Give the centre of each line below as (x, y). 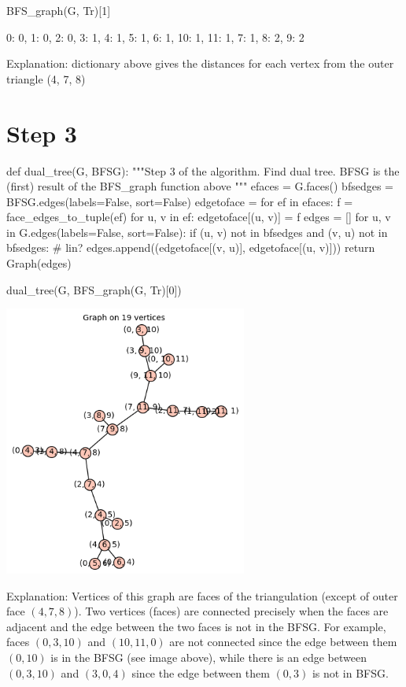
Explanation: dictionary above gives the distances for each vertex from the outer (200, 63)
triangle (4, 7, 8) (46, 78)
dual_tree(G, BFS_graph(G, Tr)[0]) (94, 289)
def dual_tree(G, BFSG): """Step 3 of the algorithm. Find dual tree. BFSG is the (203, 170)
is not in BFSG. (350, 672)
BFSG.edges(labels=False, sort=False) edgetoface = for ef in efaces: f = (180, 201)
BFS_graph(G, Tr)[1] (59, 10)
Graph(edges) (39, 263)
